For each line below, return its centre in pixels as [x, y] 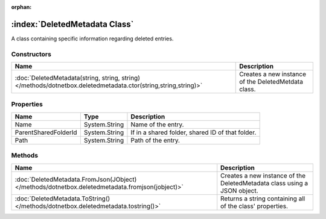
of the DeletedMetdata [271, 82]
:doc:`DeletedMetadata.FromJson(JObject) [76, 179]
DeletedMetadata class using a [264, 183]
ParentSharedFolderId [46, 132]
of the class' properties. [254, 206]
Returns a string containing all [263, 199]
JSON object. [239, 191]
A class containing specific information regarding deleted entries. [92, 39]
